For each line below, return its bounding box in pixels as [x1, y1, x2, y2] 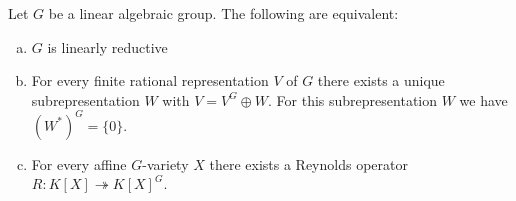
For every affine [31, 153, 127, 174]
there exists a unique [317, 70, 445, 91]
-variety [142, 153, 189, 174]
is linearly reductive [47, 36, 168, 57]
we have [459, 89, 508, 110]
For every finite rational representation [31, 70, 269, 91]
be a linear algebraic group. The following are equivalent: [48, 3, 399, 23]
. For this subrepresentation [268, 89, 437, 110]
